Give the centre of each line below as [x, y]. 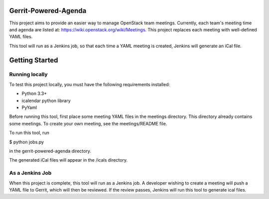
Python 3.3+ [34, 94]
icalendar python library [46, 100]
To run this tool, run [29, 133]
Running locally [28, 75]
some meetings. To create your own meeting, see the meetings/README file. [88, 123]
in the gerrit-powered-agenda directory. [50, 151]
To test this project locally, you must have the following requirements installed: [90, 84]
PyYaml [29, 107]
